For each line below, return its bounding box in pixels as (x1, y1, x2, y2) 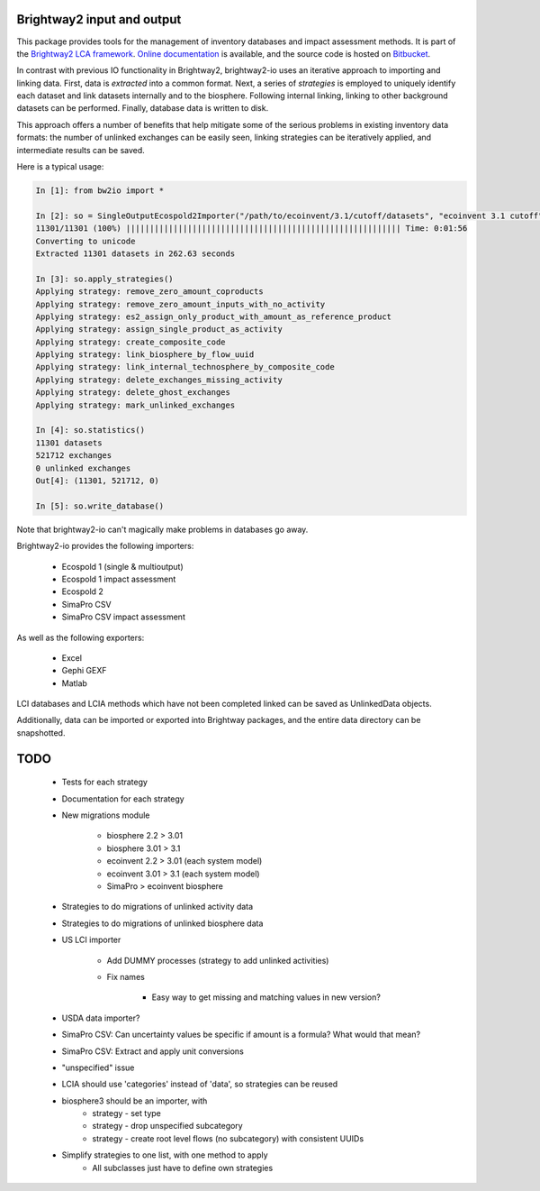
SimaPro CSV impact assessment (61, 611, 186, 622)
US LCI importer (61, 934, 121, 946)
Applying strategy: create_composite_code (35, 336, 226, 347)
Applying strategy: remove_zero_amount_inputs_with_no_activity (35, 298, 326, 309)
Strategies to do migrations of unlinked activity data (61, 902, 254, 912)
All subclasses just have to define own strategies (92, 1162, 274, 1173)
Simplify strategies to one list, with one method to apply (61, 1150, 269, 1160)
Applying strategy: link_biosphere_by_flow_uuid (35, 350, 255, 360)
